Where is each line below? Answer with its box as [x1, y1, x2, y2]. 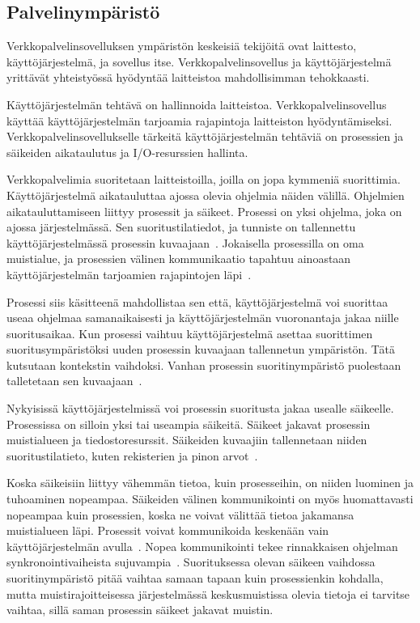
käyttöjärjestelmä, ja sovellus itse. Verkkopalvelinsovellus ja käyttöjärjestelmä [6, 53, 392, 70]
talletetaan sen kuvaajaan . [6, 372, 142, 389]
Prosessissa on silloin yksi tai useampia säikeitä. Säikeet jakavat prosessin [6, 415, 371, 432]
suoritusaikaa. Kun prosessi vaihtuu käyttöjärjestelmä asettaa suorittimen [6, 324, 373, 341]
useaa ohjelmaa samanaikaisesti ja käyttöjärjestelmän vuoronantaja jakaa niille [6, 309, 399, 326]
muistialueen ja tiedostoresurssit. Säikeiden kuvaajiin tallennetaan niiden [6, 431, 367, 448]
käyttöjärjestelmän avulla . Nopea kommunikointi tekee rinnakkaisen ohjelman [6, 537, 398, 554]
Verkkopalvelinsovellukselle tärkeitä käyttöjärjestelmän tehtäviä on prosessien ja [6, 128, 404, 145]
